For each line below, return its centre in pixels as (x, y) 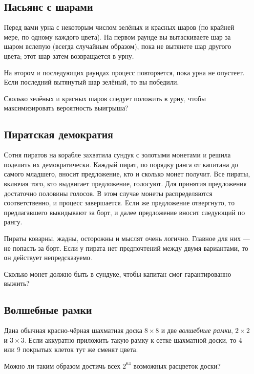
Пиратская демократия (59, 134)
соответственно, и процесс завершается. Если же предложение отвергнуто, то (119, 203)
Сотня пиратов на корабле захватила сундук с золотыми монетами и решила (117, 155)
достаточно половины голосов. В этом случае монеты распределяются (108, 193)
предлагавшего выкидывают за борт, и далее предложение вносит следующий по (125, 212)
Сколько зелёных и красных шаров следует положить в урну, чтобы (105, 98)
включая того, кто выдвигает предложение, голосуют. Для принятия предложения (125, 183)
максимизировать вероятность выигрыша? (66, 108)
